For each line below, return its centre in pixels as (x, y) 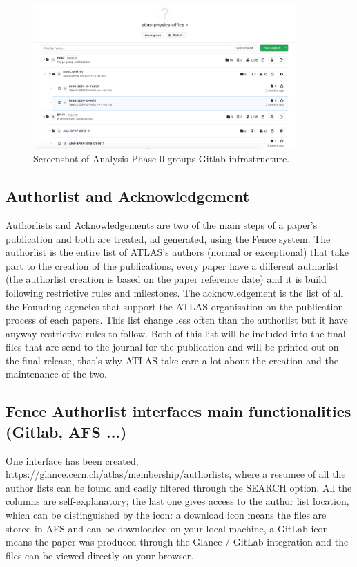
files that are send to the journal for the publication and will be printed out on (172, 347)
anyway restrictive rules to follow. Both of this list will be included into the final (176, 333)
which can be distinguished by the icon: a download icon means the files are (166, 515)
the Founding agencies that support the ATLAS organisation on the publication (175, 306)
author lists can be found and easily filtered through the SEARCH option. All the (179, 487)
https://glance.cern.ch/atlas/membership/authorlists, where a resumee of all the (176, 474)
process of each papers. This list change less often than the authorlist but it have (177, 320)
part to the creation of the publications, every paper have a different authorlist (172, 265)
